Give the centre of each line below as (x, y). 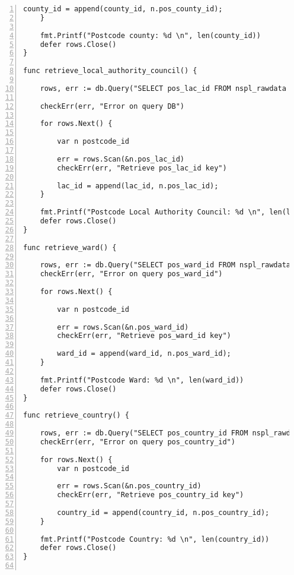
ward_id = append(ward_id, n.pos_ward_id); (144, 354)
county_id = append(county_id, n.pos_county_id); (123, 9)
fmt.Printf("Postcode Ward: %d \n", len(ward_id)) (142, 380)
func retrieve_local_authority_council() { (110, 71)
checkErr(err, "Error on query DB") (112, 106)
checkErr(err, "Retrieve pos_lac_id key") (142, 168)
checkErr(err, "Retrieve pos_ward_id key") (144, 336)
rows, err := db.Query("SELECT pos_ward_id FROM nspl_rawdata (165, 265)
